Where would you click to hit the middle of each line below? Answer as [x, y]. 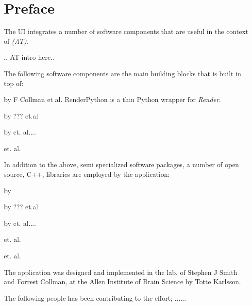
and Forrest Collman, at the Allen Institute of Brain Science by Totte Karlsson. [123, 281]
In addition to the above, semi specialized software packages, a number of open [122, 164]
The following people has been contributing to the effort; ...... [95, 297]
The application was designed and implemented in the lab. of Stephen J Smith [121, 272]
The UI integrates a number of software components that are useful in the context [126, 31]
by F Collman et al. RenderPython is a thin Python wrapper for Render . [112, 99]
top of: [14, 83]
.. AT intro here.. [29, 57]
